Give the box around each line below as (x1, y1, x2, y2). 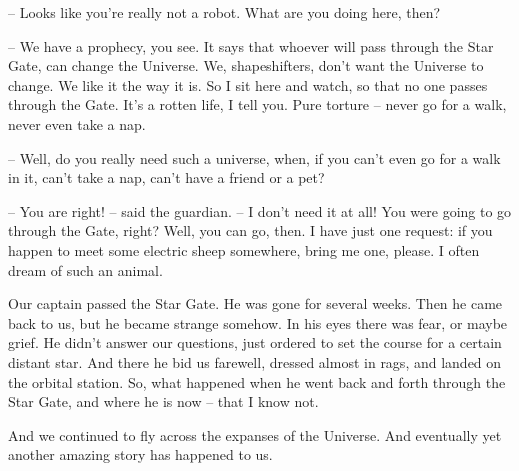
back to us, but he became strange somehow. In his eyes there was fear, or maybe (8, 312, 508, 333)
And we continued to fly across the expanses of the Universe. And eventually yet (8, 424, 502, 445)
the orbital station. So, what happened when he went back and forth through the (8, 371, 506, 392)
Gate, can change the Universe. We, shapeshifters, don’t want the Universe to (8, 55, 484, 76)
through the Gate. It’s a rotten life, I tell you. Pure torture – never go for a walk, (8, 94, 507, 115)
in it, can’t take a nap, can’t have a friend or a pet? (8, 167, 325, 188)
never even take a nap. (8, 113, 146, 134)
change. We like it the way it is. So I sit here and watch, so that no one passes (8, 74, 488, 95)
